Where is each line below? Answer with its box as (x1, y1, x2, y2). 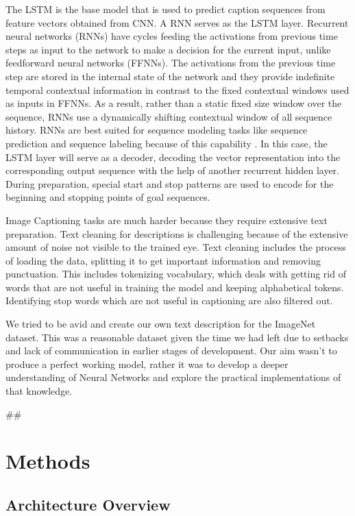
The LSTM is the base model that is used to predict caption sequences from (5, 2, 326, 16)
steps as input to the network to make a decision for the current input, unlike (5, 42, 331, 56)
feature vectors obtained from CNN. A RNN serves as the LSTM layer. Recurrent (5, 15, 349, 29)
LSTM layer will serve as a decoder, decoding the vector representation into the (5, 149, 341, 164)
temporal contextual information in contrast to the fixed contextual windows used (5, 82, 350, 97)
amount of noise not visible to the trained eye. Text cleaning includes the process (5, 240, 346, 254)
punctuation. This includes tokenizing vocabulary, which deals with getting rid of (5, 267, 346, 281)
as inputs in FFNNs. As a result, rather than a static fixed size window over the (5, 96, 342, 110)
